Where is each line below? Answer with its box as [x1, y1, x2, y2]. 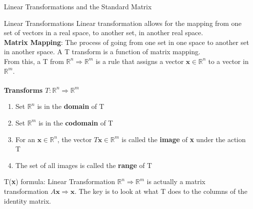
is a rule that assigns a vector [95, 56, 184, 66]
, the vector [57, 134, 92, 144]
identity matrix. [4, 195, 51, 206]
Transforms [4, 84, 42, 95]
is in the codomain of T [38, 117, 113, 127]
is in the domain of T [37, 101, 105, 111]
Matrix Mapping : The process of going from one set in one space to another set [4, 37, 249, 47]
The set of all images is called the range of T [15, 160, 152, 170]
